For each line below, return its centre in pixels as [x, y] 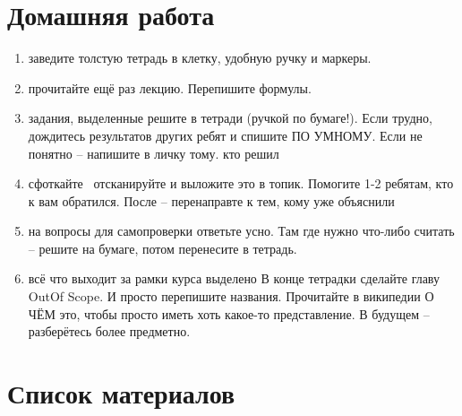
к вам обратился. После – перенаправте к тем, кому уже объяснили [211, 200]
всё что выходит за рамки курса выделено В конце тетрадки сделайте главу [234, 278]
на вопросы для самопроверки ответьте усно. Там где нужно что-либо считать [241, 231]
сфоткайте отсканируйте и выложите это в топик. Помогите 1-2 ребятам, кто [241, 183]
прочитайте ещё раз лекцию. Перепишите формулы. [170, 87]
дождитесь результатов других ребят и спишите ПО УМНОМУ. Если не [225, 135]
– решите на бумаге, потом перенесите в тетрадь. [163, 248]
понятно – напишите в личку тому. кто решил [154, 153]
